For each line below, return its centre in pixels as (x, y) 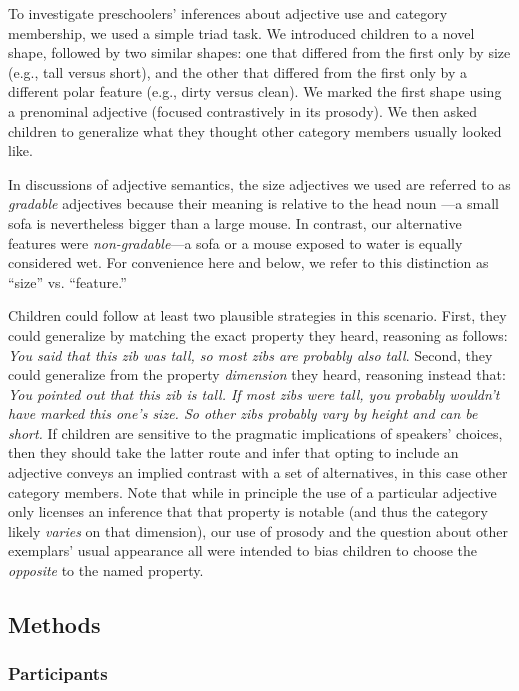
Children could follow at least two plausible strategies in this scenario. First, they (257, 315)
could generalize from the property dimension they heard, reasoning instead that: (257, 374)
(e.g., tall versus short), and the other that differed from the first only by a (238, 71)
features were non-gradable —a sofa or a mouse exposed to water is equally (235, 242)
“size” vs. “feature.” (67, 281)
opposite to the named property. (106, 570)
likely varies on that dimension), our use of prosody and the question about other (258, 530)
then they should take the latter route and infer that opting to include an (233, 452)
